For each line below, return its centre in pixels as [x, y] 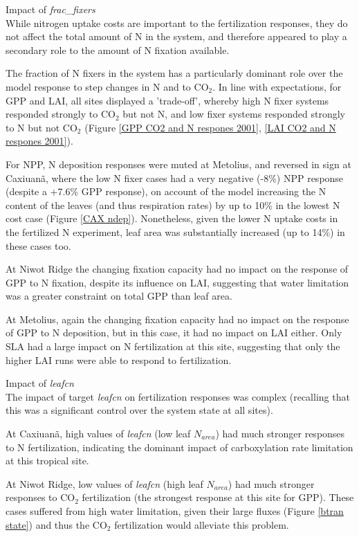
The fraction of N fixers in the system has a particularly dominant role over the [174, 73]
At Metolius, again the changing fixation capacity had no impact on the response [177, 319]
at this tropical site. [47, 461]
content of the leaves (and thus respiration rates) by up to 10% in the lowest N [173, 204]
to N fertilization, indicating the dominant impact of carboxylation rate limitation [179, 447]
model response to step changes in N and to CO [107, 86]
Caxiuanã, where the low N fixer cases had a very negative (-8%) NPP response [175, 178]
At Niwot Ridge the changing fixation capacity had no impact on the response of [177, 269]
